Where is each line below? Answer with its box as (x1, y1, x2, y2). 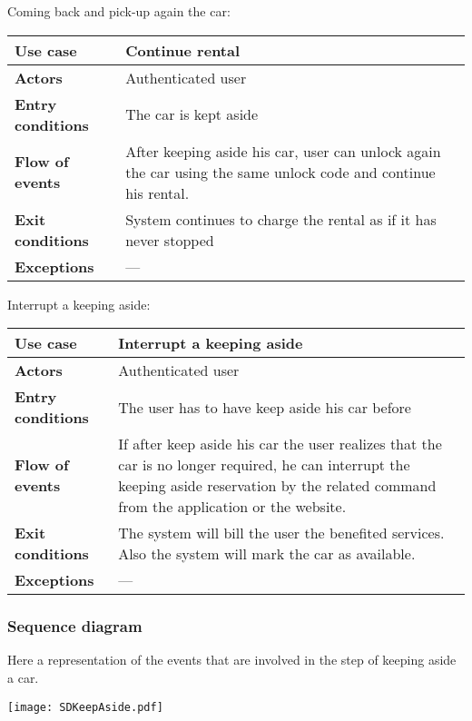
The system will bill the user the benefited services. (118, 522, 445, 544)
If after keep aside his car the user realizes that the (118, 433, 442, 455)
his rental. (125, 182, 190, 203)
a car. (7, 668, 39, 686)
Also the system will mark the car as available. (118, 543, 416, 565)
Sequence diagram (7, 615, 143, 637)
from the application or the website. (118, 496, 347, 518)
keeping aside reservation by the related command (118, 475, 437, 497)
